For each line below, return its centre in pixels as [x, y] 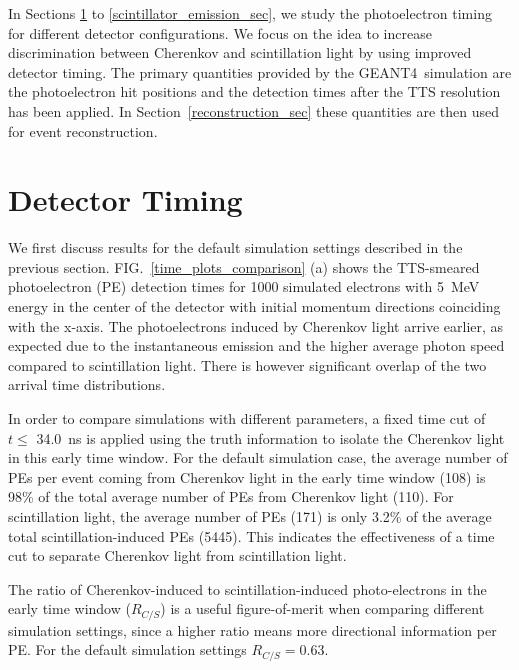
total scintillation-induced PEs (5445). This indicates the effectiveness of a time [251, 535]
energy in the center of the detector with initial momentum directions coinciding [254, 306]
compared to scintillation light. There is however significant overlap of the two [247, 364]
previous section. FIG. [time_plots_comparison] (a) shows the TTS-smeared [244, 266]
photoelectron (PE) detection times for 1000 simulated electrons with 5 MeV [244, 286]
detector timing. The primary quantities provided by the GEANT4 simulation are [260, 71]
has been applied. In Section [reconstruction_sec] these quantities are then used [253, 110]
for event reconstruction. [83, 130]
